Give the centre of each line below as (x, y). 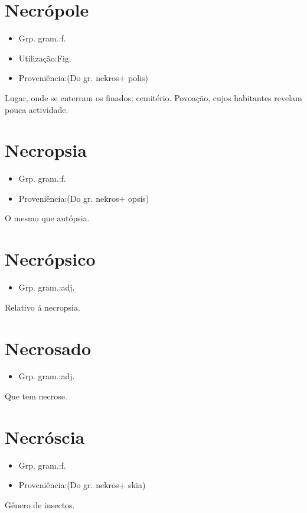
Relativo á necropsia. (43, 307)
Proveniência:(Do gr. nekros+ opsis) (84, 198)
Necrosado (48, 348)
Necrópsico (50, 259)
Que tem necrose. (36, 396)
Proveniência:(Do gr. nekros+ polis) (84, 78)
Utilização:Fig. (45, 58)
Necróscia (45, 436)
